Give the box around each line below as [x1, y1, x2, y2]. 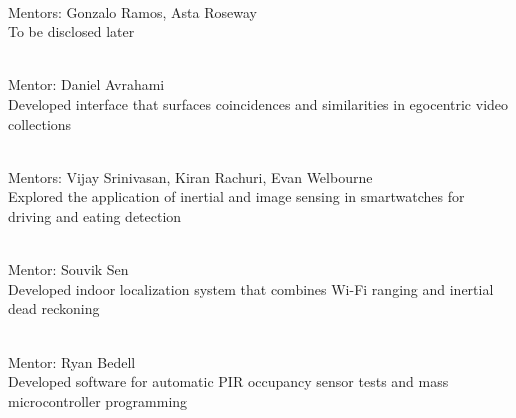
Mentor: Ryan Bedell [8, 351, 136, 372]
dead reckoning [8, 298, 100, 319]
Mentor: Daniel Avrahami [8, 74, 165, 95]
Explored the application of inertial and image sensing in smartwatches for [8, 186, 465, 207]
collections [8, 113, 72, 134]
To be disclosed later [8, 21, 135, 42]
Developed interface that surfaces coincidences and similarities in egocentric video [8, 93, 509, 114]
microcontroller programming [8, 390, 188, 411]
